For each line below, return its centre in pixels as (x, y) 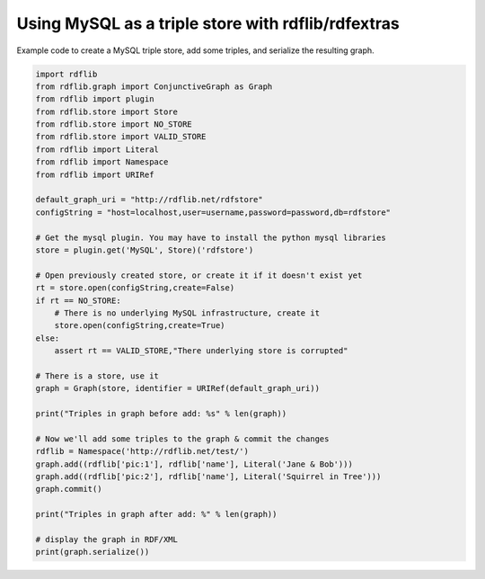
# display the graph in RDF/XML (107, 539)
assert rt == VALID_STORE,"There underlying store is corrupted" (201, 351)
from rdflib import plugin (95, 99)
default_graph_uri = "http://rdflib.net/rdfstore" (150, 200)
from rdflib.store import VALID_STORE (121, 137)
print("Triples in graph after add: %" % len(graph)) (156, 514)
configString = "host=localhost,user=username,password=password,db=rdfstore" (213, 212)
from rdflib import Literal (97, 149)
